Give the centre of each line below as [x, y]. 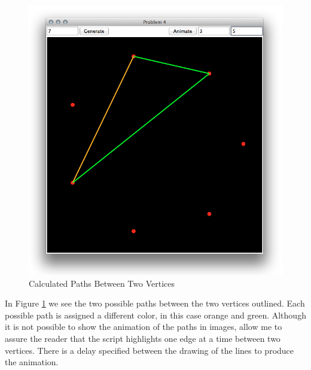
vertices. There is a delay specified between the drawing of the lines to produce [150, 350]
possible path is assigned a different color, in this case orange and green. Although [155, 315]
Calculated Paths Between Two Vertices [102, 283]
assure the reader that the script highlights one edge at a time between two [143, 338]
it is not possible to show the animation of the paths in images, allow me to [144, 327]
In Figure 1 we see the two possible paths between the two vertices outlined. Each [155, 303]
